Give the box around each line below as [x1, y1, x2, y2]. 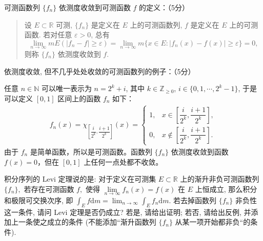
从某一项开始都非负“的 [175, 216, 251, 227]
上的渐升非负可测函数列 [180, 173, 259, 184]
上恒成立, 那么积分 [195, 183, 257, 194]
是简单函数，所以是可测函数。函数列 [30, 146, 152, 157]
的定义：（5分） [139, 2, 190, 12]
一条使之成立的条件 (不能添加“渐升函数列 [18, 216, 156, 227]
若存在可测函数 [24, 183, 74, 194]
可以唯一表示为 [41, 83, 92, 94]
